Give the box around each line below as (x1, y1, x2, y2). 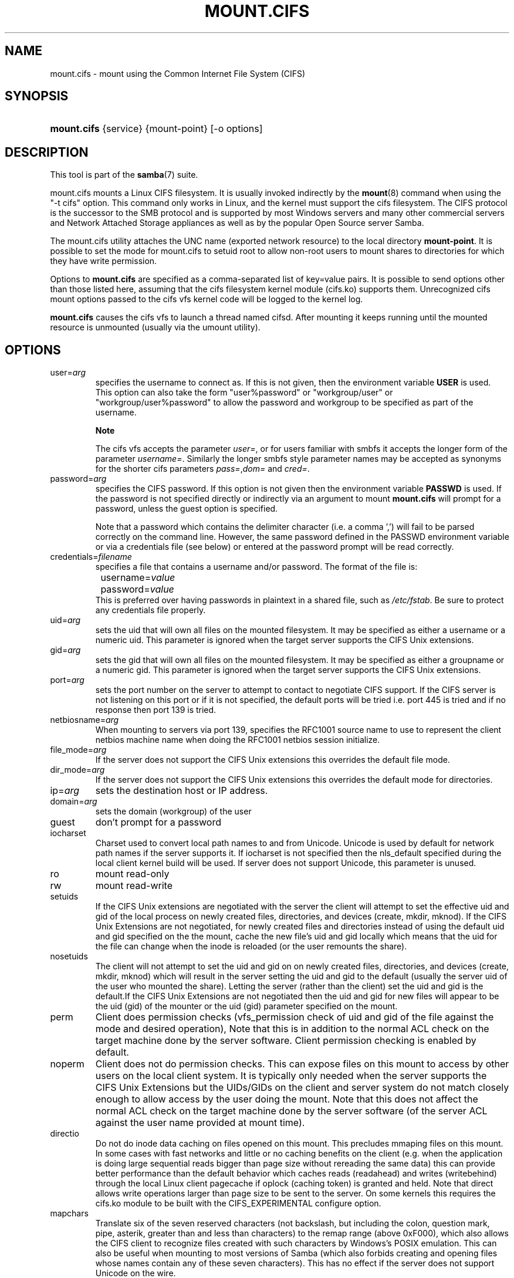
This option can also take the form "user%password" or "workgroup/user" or (95, 387, 393, 398)
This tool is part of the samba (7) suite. (50, 170, 198, 180)
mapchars (50, 1208, 89, 1219)
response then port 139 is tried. (95, 705, 217, 715)
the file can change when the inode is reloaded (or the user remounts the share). (95, 941, 407, 952)
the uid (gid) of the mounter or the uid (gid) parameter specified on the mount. (95, 1001, 398, 1012)
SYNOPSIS (5, 89, 69, 104)
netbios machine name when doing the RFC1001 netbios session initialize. (95, 735, 380, 745)
